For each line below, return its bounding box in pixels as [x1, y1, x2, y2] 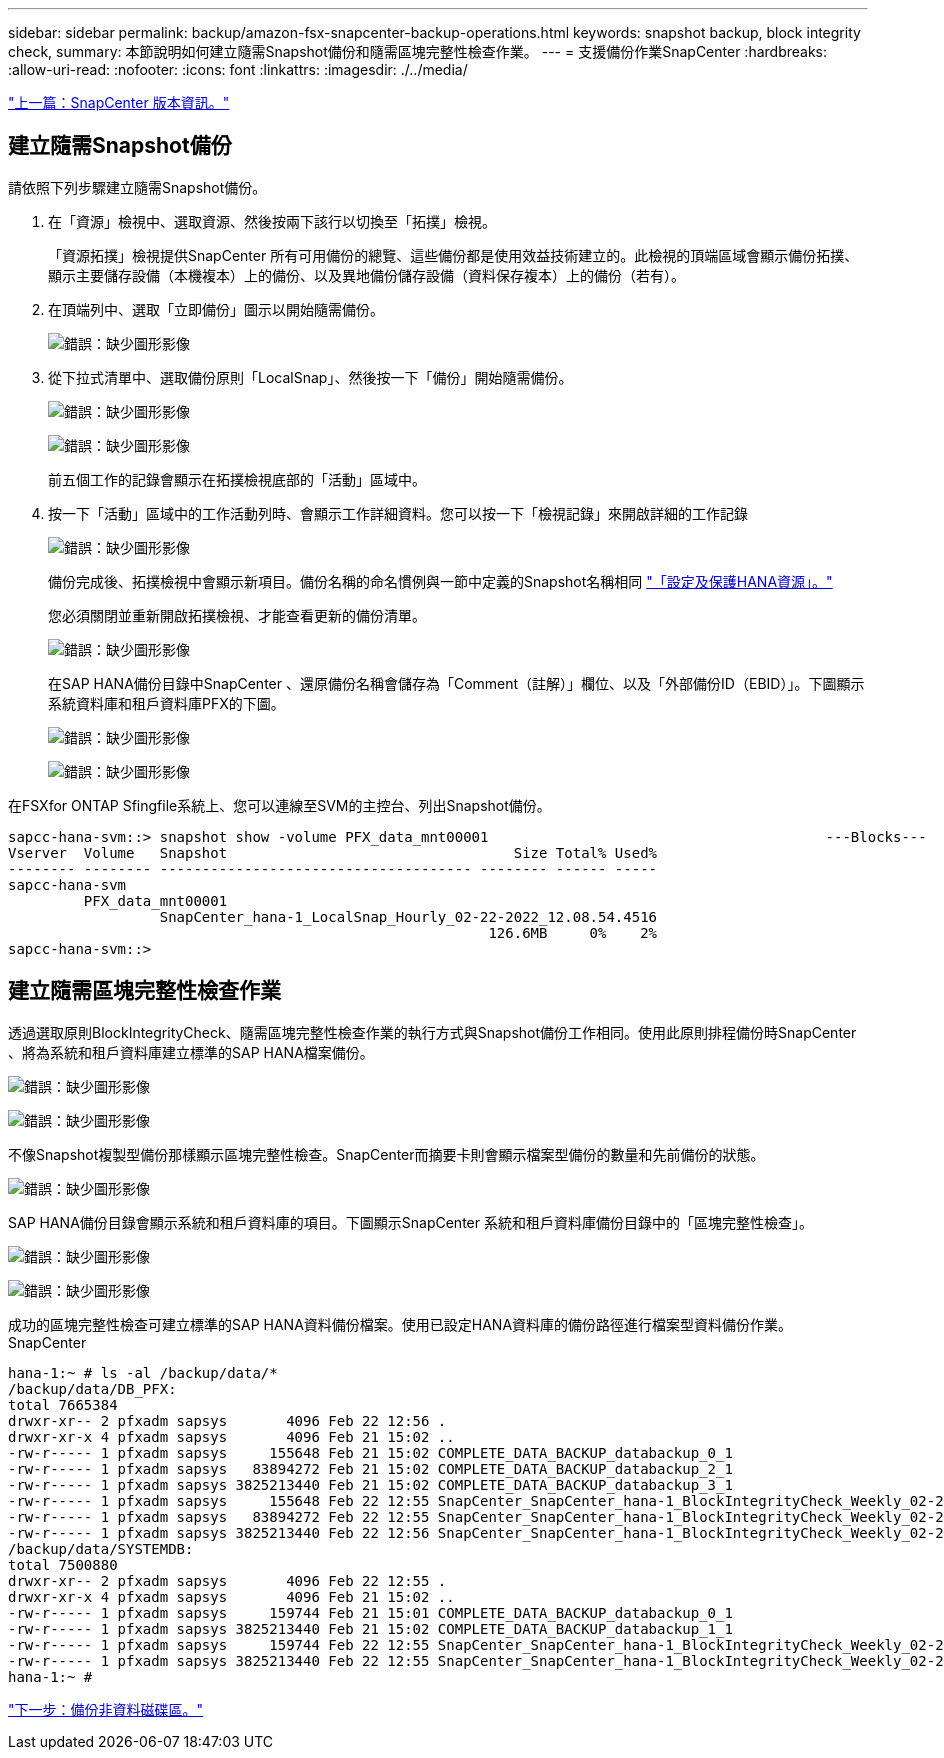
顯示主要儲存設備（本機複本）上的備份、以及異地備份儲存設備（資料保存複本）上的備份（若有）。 [48, 266, 685, 284]
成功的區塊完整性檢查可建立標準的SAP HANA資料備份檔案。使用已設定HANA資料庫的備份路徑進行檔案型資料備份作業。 [8, 1315, 793, 1333]
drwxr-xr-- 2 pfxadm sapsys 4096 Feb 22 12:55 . [8, 1572, 447, 1589]
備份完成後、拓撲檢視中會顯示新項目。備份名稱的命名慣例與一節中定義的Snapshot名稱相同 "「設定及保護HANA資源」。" [48, 572, 833, 590]
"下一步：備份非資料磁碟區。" [8, 1700, 204, 1718]
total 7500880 [8, 1556, 118, 1573]
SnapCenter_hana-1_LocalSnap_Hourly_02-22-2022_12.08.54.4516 [159, 908, 658, 925]
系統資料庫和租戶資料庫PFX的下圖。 [48, 694, 285, 712]
